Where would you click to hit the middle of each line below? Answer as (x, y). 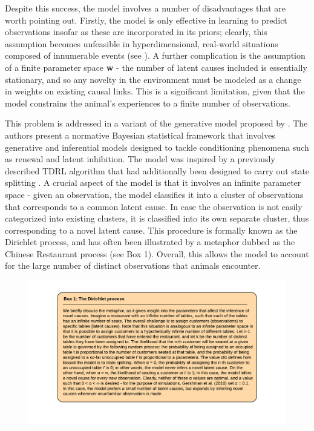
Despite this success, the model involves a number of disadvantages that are (146, 8)
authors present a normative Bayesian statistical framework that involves (140, 135)
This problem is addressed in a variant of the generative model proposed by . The (156, 123)
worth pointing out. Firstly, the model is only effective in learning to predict (146, 20)
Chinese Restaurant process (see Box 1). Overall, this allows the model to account (157, 253)
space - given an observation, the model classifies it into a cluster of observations (154, 194)
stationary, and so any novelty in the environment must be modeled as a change (153, 79)
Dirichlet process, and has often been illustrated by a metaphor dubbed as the (150, 242)
